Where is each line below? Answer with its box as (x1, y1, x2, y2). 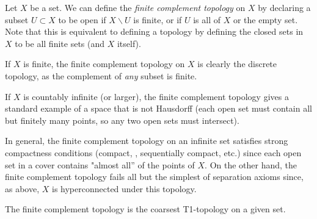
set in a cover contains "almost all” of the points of (5, 158, 195, 171)
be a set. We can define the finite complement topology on (30, 1, 246, 13)
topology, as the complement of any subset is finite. (5, 69, 197, 82)
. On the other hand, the (205, 158, 297, 171)
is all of (193, 13, 221, 26)
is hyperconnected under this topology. (51, 182, 197, 195)
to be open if (58, 13, 106, 26)
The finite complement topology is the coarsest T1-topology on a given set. (5, 203, 286, 215)
